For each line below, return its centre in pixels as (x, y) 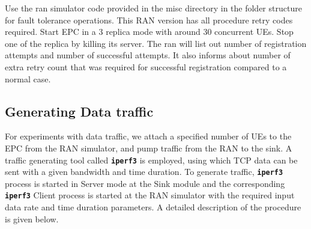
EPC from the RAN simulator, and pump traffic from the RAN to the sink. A (149, 148)
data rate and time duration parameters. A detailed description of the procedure (153, 207)
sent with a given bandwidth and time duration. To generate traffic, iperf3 (144, 172)
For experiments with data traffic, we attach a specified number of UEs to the (148, 136)
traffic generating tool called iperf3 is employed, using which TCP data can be (151, 160)
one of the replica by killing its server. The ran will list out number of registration (156, 43)
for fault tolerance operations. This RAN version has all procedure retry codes (149, 20)
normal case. (28, 78)
